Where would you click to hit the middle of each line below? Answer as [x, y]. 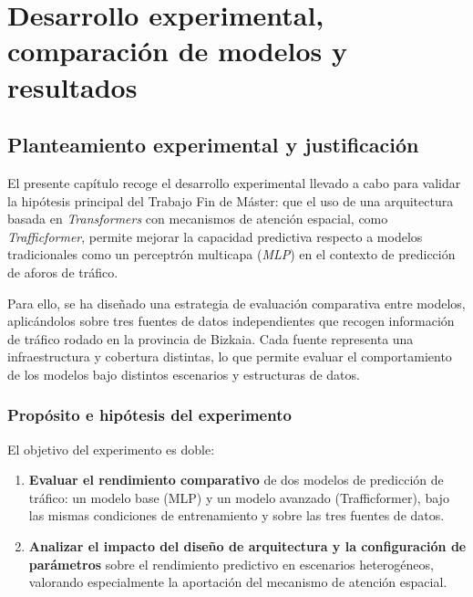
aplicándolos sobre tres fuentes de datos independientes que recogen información [231, 321]
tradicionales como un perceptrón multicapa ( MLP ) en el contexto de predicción [231, 254]
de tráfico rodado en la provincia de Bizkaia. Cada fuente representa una [211, 338]
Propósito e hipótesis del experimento [149, 415]
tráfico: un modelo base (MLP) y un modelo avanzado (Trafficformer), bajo [239, 497]
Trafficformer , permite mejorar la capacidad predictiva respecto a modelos [215, 236]
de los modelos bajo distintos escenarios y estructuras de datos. [184, 374]
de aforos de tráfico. [63, 272]
